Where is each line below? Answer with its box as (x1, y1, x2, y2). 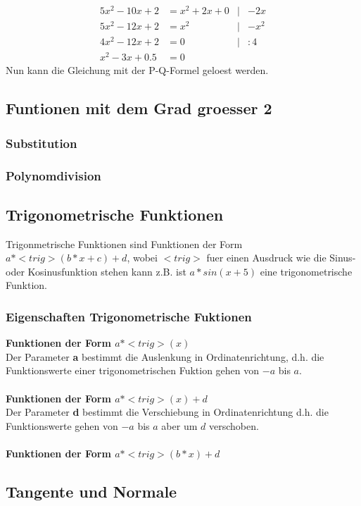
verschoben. (208, 418, 259, 433)
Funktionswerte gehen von (6, 418, 118, 433)
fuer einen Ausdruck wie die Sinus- (206, 250, 356, 265)
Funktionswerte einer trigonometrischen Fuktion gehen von (6, 363, 260, 378)
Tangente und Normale (6, 481, 177, 502)
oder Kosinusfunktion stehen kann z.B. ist (6, 264, 186, 278)
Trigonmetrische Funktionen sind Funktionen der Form (6, 236, 243, 251)
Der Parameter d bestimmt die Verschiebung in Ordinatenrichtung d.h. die (6, 405, 329, 419)
